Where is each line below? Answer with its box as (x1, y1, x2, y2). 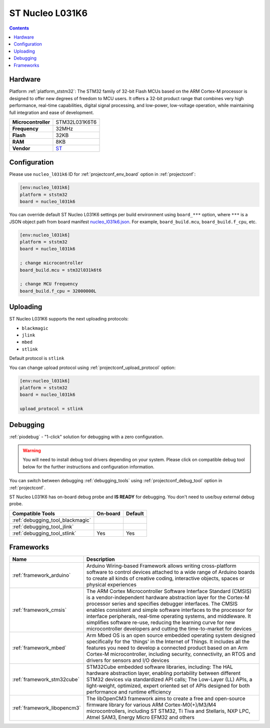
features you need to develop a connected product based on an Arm (86, 644, 248, 651)
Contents (9, 25, 29, 31)
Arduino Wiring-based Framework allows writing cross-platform (86, 562, 237, 569)
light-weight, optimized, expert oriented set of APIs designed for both (86, 682, 250, 689)
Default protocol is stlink (9, 355, 64, 361)
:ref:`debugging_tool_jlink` (12, 523, 74, 530)
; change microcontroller (19, 260, 83, 266)
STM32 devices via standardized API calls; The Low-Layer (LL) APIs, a (86, 676, 252, 683)
